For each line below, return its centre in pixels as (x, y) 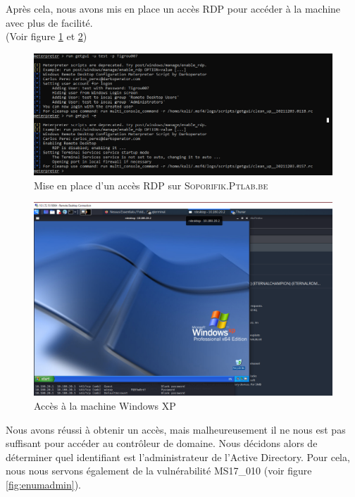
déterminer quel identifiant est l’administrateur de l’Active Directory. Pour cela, (178, 457)
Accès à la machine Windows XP (105, 405)
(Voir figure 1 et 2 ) (46, 36)
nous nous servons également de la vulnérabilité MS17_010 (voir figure (159, 471)
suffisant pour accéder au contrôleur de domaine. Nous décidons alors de (162, 443)
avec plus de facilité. (49, 22)
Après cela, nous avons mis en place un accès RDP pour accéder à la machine (173, 8)
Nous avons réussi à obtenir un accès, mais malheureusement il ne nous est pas (176, 429)
